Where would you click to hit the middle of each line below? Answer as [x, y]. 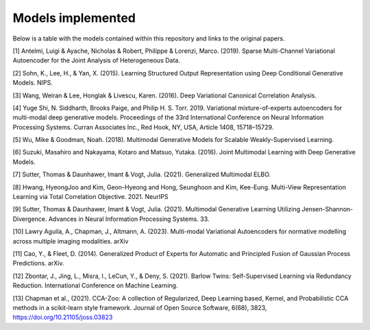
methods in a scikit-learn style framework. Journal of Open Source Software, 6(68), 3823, [140, 307]
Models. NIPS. [33, 83]
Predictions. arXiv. [38, 263]
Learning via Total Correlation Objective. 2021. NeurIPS [90, 197]
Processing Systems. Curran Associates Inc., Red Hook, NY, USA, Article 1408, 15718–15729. [143, 127]
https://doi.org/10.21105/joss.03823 [63, 317]
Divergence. [30, 219]
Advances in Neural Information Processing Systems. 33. [129, 219]
